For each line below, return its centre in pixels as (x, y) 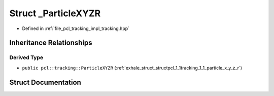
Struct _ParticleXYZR (55, 13)
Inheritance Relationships (51, 43)
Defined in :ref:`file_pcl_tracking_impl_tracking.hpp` (76, 28)
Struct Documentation (45, 82)
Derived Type (26, 57)
